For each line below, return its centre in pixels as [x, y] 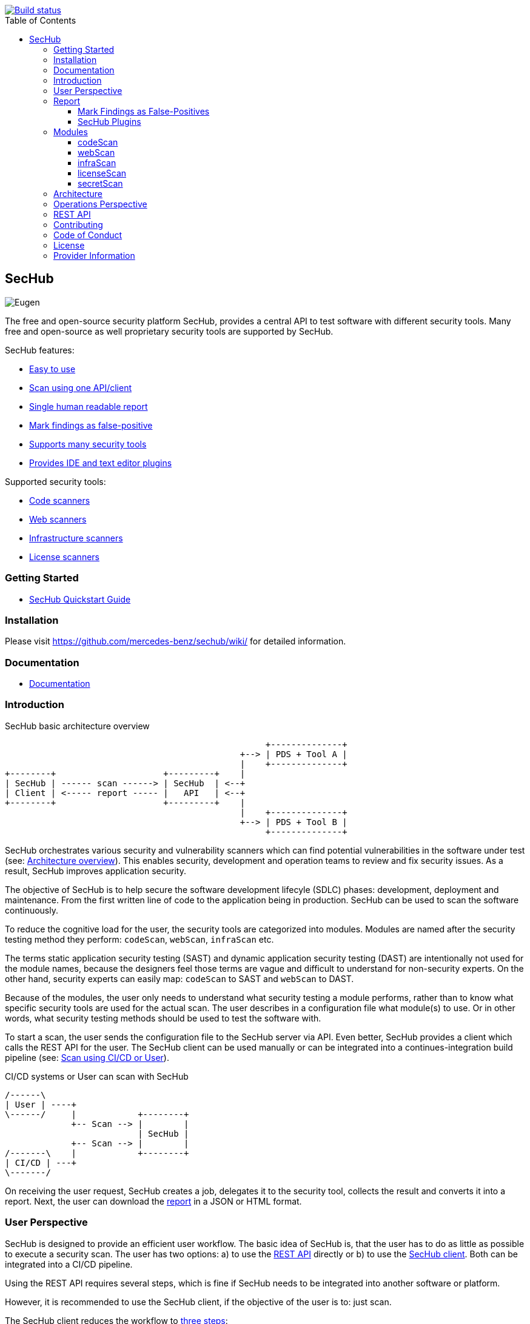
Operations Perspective [100, 204]
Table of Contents [41, 20]
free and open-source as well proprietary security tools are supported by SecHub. [169, 331]
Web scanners [58, 519]
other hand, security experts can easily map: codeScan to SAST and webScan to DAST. [179, 978]
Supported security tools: [55, 481]
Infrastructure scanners [76, 538]
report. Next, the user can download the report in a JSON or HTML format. [153, 1201]
